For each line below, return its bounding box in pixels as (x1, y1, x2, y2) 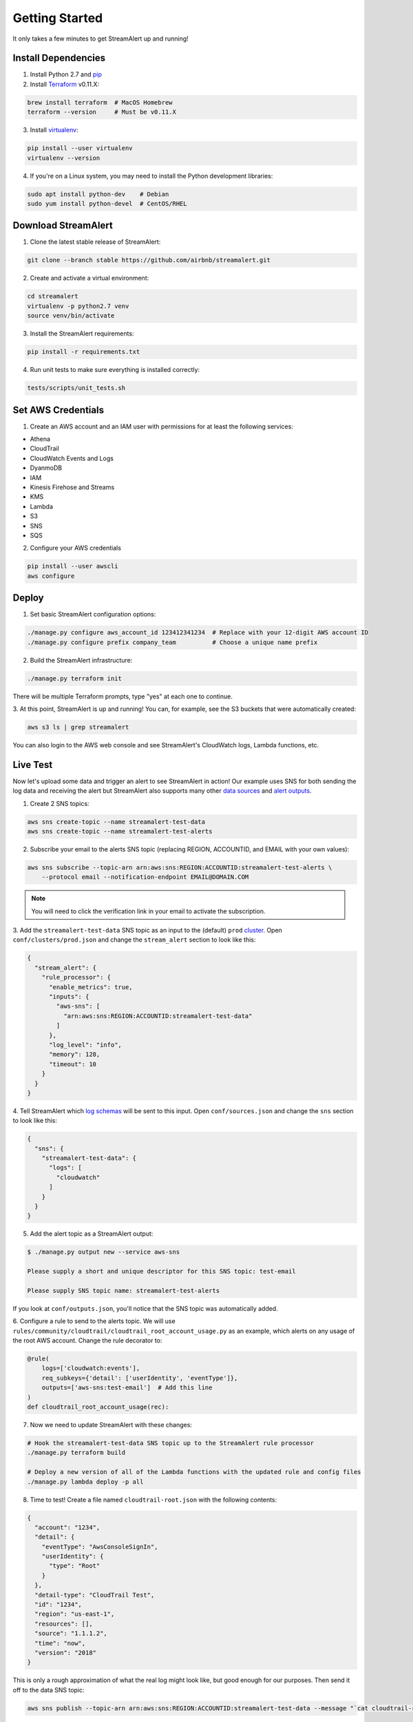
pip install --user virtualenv (27, 145, 134, 152)
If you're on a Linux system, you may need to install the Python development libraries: (30, 172, 273, 180)
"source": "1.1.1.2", (34, 1630, 108, 1637)
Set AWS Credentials (12, 404, 105, 416)
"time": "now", (34, 1639, 86, 1647)
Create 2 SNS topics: (30, 799, 89, 807)
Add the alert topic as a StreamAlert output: (30, 1230, 153, 1238)
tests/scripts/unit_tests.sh (27, 384, 126, 392)
